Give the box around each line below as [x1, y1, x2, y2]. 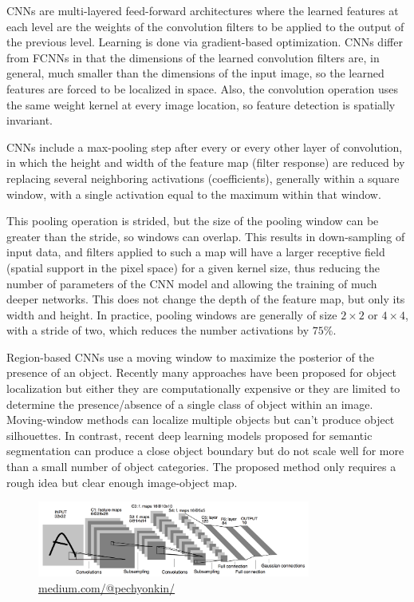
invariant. [6, 112, 53, 129]
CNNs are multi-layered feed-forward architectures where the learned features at [6, 2, 399, 18]
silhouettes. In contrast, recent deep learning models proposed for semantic [6, 426, 373, 443]
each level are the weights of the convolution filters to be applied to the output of [6, 18, 404, 34]
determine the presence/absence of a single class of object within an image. [6, 395, 373, 412]
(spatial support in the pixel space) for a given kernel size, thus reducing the [6, 259, 380, 275]
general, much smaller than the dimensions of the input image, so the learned [6, 65, 384, 81]
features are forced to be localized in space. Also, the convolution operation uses [6, 80, 398, 97]
